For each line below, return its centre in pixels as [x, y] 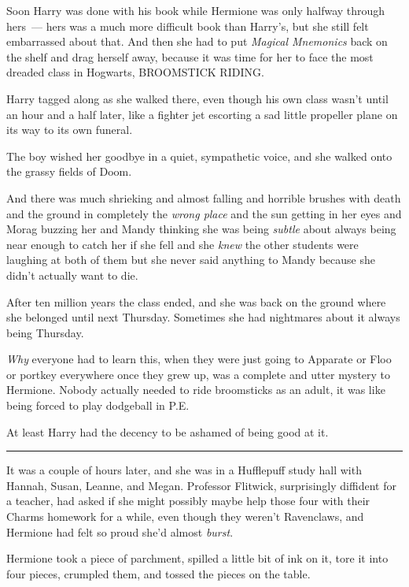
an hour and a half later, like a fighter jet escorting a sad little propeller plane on [202, 114]
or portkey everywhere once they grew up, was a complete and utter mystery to [199, 374]
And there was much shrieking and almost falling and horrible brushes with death [204, 197]
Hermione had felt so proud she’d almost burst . [120, 531]
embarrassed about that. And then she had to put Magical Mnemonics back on [197, 41]
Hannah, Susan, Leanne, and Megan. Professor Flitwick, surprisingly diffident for [201, 485]
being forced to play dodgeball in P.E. [98, 405]
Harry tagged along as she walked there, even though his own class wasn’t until [197, 98]
